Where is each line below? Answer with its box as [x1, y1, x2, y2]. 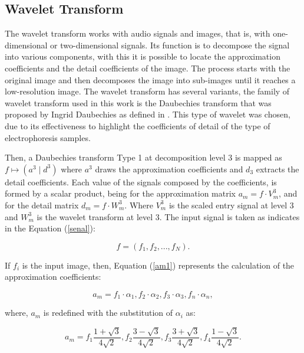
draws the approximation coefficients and [95, 162, 243, 175]
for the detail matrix [5, 198, 79, 211]
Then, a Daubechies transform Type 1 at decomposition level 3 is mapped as [5, 151, 282, 164]
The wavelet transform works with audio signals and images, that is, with [5, 27, 270, 40]
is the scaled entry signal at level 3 [168, 198, 294, 211]
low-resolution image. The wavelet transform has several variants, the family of [5, 85, 290, 97]
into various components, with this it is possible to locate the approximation [5, 50, 280, 63]
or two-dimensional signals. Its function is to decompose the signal [50, 38, 290, 51]
